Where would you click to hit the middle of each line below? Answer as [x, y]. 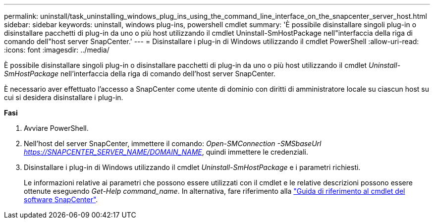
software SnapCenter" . [61, 199]
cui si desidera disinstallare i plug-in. [64, 97]
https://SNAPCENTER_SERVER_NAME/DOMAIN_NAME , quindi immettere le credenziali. [166, 152]
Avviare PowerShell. [56, 128]
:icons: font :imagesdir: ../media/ [57, 50]
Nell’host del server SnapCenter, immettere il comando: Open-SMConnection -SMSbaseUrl [173, 143]
